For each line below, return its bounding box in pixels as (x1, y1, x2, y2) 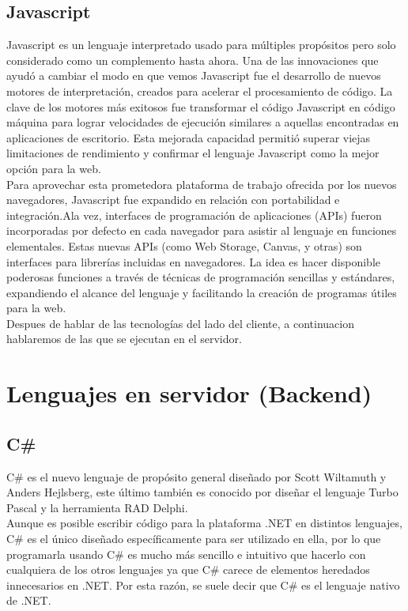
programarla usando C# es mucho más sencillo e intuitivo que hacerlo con (6, 545, 366, 562)
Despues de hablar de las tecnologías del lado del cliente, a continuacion (6, 315, 354, 331)
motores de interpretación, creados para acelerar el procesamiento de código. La (6, 82, 393, 99)
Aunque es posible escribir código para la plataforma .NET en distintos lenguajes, (6, 515, 402, 531)
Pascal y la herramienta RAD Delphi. (6, 499, 188, 515)
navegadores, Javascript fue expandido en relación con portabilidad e (6, 191, 340, 208)
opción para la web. (6, 160, 101, 176)
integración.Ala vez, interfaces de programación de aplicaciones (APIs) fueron (6, 206, 382, 223)
